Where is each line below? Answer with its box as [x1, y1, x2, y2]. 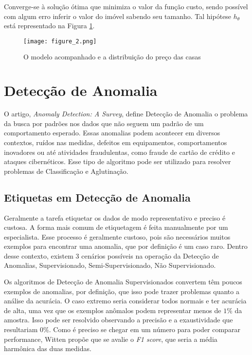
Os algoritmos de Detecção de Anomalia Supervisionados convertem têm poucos [4, 277, 242, 287]
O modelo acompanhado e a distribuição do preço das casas [23, 52, 201, 62]
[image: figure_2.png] [23, 37, 97, 45]
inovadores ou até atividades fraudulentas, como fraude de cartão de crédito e [4, 147, 235, 157]
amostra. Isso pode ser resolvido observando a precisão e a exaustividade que [4, 315, 233, 325]
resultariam [4, 324, 38, 335]
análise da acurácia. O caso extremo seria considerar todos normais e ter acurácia [4, 296, 247, 306]
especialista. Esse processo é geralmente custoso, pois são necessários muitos [4, 231, 231, 242]
